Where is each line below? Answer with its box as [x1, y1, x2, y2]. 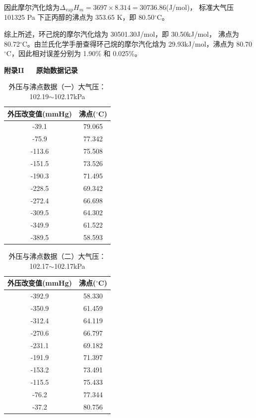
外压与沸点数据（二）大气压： [8, 251, 106, 261]
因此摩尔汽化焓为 [4, 2, 60, 12]
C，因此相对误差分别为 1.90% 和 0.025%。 [6, 48, 142, 59]
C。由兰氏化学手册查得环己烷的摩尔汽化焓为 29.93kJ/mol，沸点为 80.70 [22, 38, 253, 49]
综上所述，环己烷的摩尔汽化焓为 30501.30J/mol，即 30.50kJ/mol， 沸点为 [4, 29, 239, 39]
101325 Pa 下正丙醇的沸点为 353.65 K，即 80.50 [4, 12, 155, 22]
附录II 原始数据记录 [4, 64, 78, 75]
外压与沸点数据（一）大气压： [8, 81, 106, 92]
